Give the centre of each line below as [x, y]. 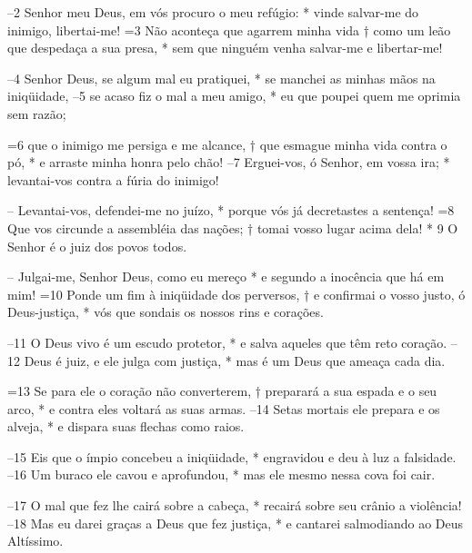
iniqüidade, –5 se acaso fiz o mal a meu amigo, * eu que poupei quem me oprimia [234, 96]
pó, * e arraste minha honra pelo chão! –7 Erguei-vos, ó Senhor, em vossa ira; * [229, 162]
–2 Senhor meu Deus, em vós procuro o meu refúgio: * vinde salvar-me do [213, 12]
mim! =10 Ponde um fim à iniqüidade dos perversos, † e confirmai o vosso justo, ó [236, 294]
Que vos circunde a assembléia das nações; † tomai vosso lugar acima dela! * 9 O [233, 227]
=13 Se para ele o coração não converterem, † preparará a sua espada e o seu [222, 391]
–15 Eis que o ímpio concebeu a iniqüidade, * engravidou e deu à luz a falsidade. [232, 456]
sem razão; [37, 113]
